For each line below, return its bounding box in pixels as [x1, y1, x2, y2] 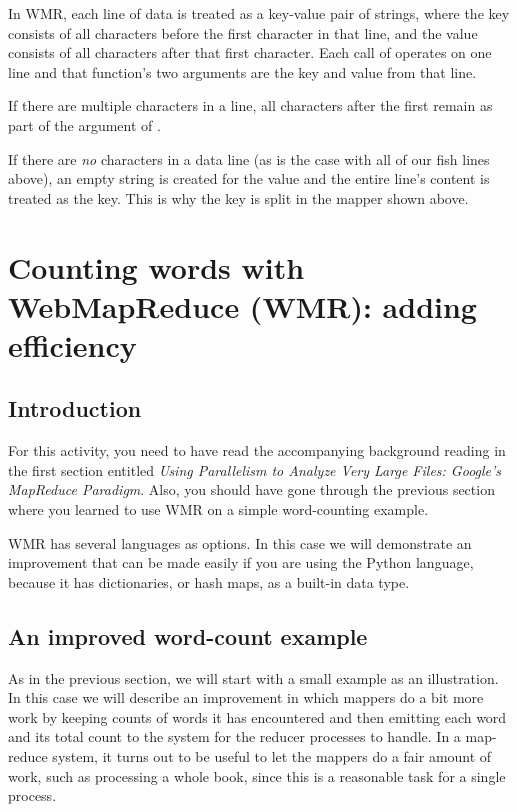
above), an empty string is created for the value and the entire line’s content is [8, 168, 490, 189]
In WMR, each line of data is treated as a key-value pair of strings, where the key [8, 3, 510, 23]
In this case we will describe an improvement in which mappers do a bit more [8, 687, 484, 708]
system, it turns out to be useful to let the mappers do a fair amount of [52, 746, 492, 767]
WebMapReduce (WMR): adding [8, 285, 477, 326]
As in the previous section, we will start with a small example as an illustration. [8, 667, 499, 688]
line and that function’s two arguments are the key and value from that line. [8, 61, 477, 82]
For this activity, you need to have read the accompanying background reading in [8, 440, 506, 461]
